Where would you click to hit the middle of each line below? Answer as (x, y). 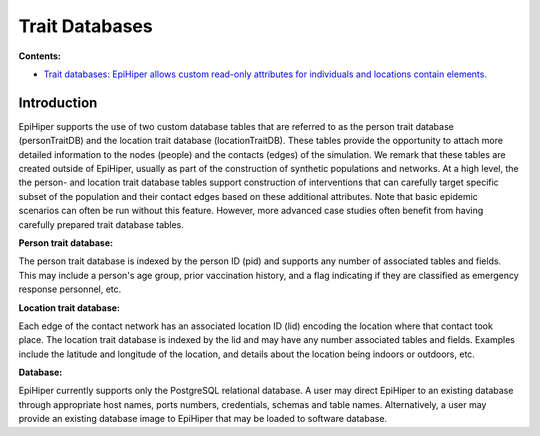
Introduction (58, 102)
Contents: (40, 56)
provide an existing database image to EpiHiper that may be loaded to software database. (203, 419)
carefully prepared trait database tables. (101, 224)
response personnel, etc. (70, 289)
